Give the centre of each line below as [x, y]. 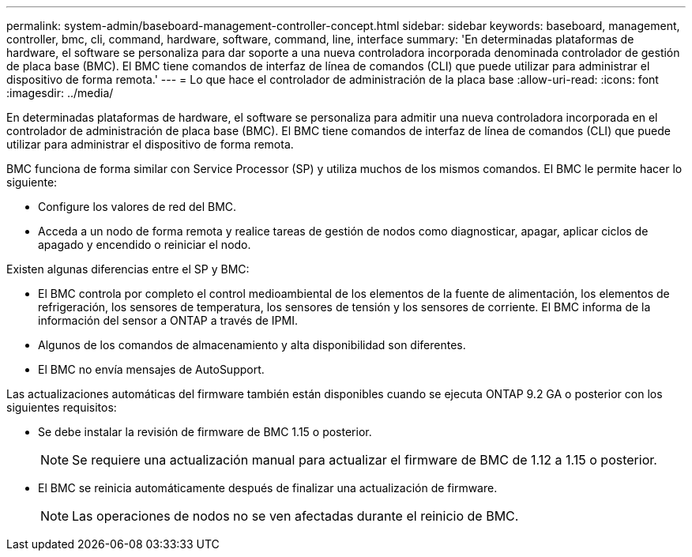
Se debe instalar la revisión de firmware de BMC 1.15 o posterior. [205, 432]
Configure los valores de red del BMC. [137, 207]
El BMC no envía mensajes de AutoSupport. [151, 369]
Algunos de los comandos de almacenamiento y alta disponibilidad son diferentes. [252, 345]
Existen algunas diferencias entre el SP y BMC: [128, 269]
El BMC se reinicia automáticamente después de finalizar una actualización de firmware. [268, 488]
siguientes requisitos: [62, 407]
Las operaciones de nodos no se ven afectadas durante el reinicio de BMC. [295, 516]
